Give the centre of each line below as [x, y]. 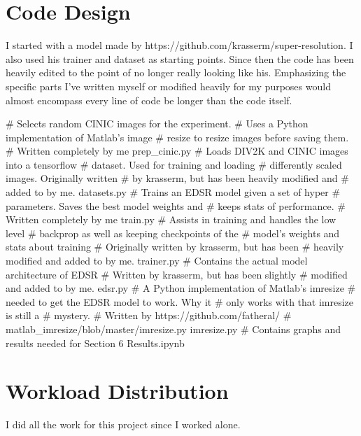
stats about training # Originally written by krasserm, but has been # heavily [175, 247]
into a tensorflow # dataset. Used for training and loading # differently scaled [174, 164]
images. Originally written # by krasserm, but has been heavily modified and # [177, 178]
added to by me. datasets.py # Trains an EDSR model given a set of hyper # [173, 192]
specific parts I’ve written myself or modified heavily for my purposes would [168, 86]
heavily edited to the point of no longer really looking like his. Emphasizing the [176, 72]
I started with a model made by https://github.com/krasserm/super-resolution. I [179, 45]
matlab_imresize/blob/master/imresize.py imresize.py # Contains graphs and [173, 329]
